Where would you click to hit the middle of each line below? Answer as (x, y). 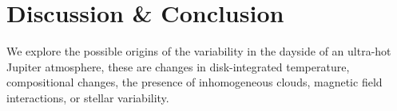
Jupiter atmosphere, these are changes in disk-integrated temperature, (178, 66)
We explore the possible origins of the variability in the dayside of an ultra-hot (199, 51)
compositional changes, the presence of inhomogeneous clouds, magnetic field (195, 82)
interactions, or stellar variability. (88, 97)
